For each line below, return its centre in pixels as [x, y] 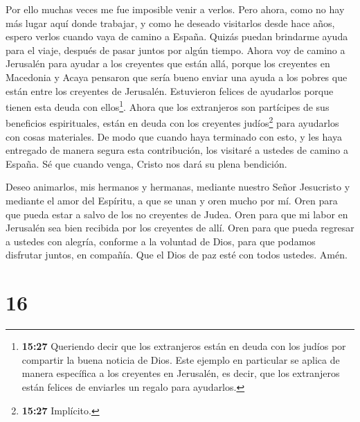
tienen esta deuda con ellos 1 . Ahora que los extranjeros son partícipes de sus [168, 106]
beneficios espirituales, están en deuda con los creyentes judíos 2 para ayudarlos [172, 122]
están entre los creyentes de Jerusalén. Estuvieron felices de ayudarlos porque [170, 90]
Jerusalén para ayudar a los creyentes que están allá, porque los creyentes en [168, 63]
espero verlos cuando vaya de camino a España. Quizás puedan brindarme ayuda [177, 36]
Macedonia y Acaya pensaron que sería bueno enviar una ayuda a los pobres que [177, 77]
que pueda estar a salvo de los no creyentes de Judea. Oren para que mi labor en [177, 214]
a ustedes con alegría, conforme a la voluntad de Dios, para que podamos [161, 241]
